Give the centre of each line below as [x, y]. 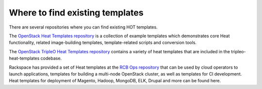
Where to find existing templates [76, 13]
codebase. [51, 59]
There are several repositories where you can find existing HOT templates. [83, 27]
